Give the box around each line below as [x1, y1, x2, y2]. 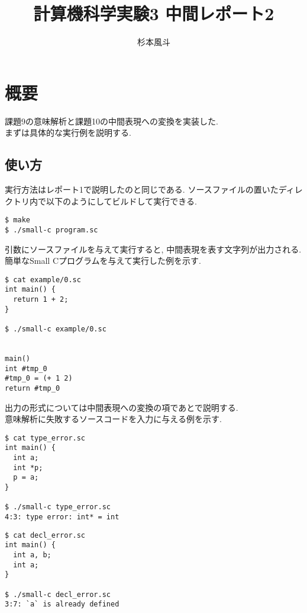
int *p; [13, 463, 43, 472]
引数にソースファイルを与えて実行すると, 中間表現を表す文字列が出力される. [5, 242, 302, 255]
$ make [5, 216, 30, 225]
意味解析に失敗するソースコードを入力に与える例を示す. [5, 413, 222, 425]
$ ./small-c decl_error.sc [5, 590, 111, 599]
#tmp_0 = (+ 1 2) [5, 374, 73, 383]
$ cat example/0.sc [5, 275, 81, 284]
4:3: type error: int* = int [5, 513, 119, 522]
